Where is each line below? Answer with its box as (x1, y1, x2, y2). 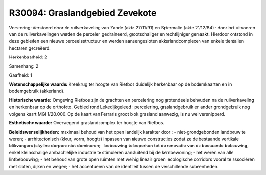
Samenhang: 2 (9, 63, 39, 69)
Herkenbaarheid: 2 (9, 54, 47, 60)
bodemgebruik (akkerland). (9, 88, 65, 94)
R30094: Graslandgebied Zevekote (9, 7, 157, 18)
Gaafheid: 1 (9, 72, 32, 78)
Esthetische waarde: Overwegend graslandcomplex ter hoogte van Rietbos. (9, 120, 165, 126)
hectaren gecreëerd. (9, 45, 51, 51)
